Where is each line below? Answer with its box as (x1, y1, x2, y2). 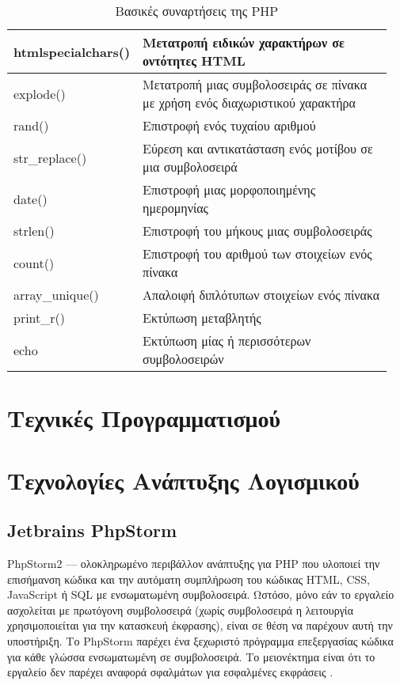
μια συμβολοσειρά (143, 157, 238, 176)
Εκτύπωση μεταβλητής (143, 308, 261, 327)
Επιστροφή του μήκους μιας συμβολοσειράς (143, 221, 372, 240)
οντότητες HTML (143, 51, 246, 70)
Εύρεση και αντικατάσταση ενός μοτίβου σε (143, 139, 373, 157)
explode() (13, 84, 66, 103)
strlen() (13, 221, 55, 240)
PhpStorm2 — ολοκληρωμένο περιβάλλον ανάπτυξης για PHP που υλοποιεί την (7, 554, 380, 571)
